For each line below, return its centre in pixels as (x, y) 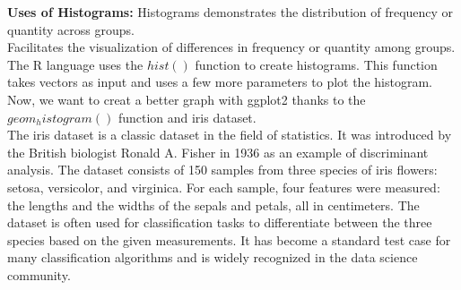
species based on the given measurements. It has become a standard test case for (229, 239)
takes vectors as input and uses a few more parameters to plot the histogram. (220, 82)
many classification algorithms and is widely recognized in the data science (213, 257)
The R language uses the (75, 64)
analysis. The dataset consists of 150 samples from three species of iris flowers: (222, 170)
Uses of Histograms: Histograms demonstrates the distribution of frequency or (230, 12)
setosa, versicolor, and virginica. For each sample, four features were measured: (224, 187)
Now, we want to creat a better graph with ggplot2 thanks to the (187, 99)
